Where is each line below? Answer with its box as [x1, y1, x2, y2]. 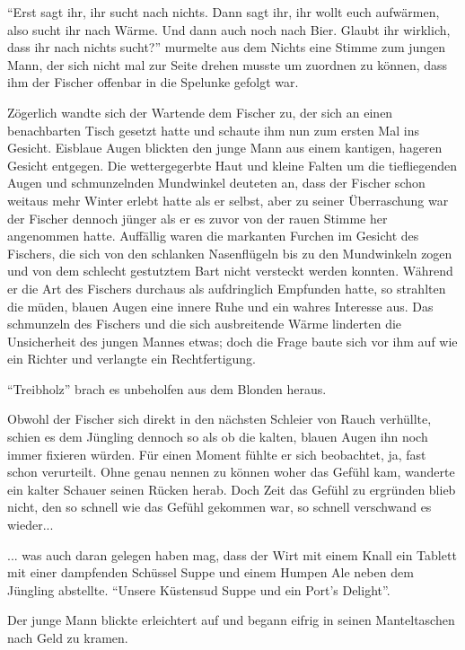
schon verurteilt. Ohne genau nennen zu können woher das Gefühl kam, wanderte [7, 462, 455, 481]
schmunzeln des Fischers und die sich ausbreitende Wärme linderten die [7, 314, 402, 333]
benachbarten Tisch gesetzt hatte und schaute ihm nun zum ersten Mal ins [7, 120, 419, 139]
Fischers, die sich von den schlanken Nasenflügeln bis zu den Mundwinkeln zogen [7, 243, 452, 262]
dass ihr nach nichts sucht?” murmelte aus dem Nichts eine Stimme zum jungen [7, 38, 446, 57]
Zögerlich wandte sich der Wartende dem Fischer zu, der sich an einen [7, 102, 393, 121]
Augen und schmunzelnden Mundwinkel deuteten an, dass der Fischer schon [7, 173, 426, 192]
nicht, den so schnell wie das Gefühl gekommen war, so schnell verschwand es [7, 497, 432, 516]
